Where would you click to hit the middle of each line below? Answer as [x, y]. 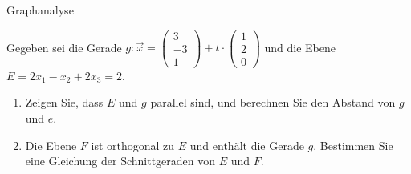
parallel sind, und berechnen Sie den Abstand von [273, 102]
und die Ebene [300, 47]
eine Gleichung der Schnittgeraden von [120, 161]
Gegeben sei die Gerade [64, 47]
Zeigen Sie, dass [64, 102]
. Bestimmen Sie [353, 145]
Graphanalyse [40, 10]
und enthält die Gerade [247, 145]
